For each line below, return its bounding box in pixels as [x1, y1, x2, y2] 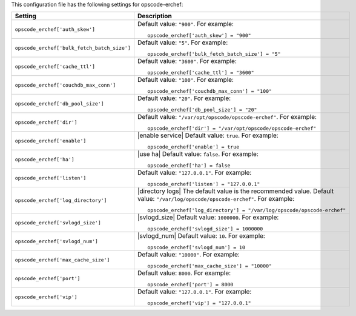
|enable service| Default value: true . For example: [137, 131, 279, 140]
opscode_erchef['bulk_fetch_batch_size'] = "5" [147, 51, 281, 58]
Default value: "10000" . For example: [137, 250, 240, 259]
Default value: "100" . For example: [137, 76, 234, 84]
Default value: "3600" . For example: [137, 57, 237, 66]
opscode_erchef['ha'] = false [147, 163, 231, 169]
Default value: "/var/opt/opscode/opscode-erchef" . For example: [137, 113, 317, 121]
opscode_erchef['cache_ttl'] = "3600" [147, 70, 254, 76]
